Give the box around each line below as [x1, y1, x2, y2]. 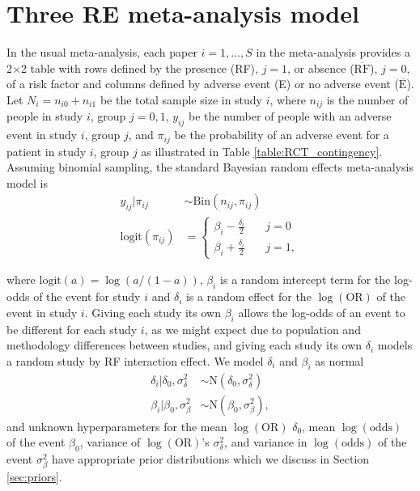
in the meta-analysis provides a [256, 44, 410, 61]
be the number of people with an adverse [188, 108, 392, 125]
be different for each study [6, 320, 138, 337]
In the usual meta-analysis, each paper [6, 44, 197, 61]
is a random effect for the [185, 288, 312, 305]
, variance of [79, 434, 141, 451]
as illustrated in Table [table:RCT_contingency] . [141, 142, 383, 159]
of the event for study [33, 288, 141, 305]
